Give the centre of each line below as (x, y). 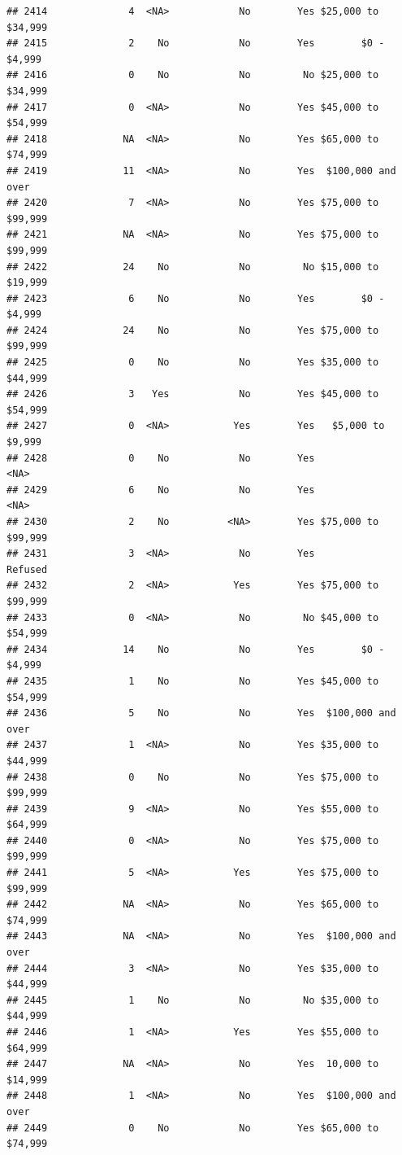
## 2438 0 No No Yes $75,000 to (193, 777)
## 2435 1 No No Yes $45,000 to (193, 681)
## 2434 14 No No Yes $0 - (196, 649)
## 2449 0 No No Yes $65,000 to (193, 1128)
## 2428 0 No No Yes (161, 458)
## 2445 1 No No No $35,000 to (193, 1000)
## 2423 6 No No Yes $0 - (196, 298)
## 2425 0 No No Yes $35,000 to (193, 363)
